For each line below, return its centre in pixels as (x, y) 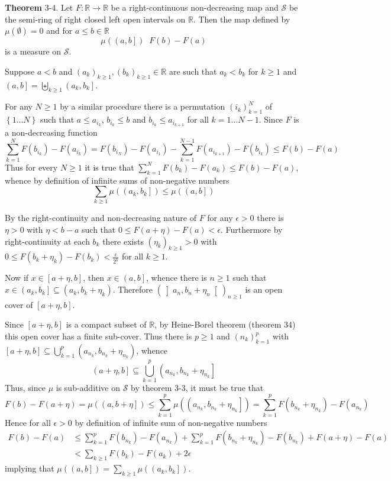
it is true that (109, 167)
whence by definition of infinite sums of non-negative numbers (117, 180)
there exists (123, 241)
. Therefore (133, 289)
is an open (264, 289)
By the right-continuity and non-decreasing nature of (101, 218)
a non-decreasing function (51, 132)
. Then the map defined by (242, 19)
